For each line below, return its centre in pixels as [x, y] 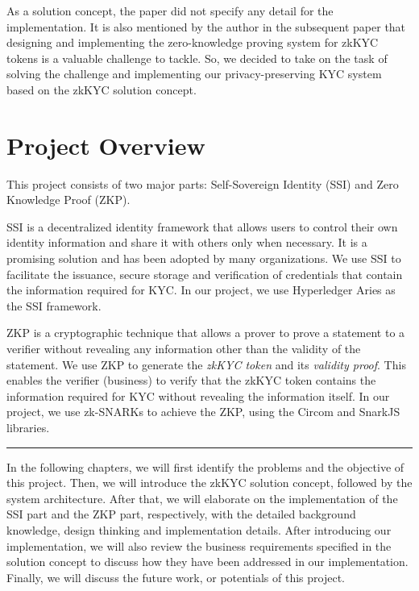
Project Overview [106, 145]
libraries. [28, 427]
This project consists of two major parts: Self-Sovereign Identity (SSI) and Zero [203, 183]
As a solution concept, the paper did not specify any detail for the [170, 10]
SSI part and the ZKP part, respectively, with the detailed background [181, 514]
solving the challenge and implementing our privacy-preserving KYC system [194, 74]
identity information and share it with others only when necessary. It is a [187, 242]
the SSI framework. [54, 305]
